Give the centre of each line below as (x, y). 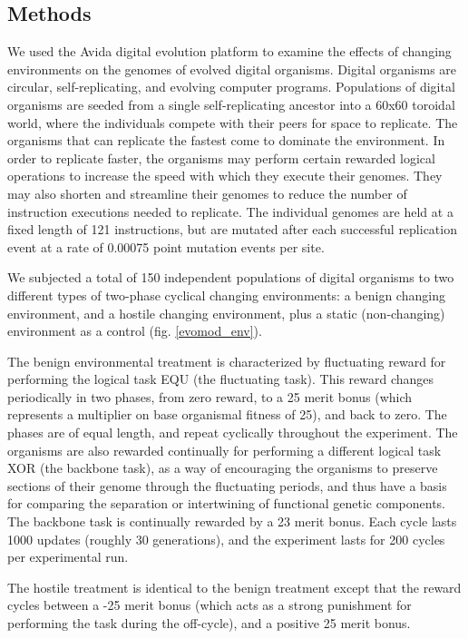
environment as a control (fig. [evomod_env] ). (135, 331)
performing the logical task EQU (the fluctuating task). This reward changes (221, 379)
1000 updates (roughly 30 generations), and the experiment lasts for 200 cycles (226, 539)
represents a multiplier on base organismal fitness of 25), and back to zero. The (227, 414)
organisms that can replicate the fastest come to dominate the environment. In (226, 140)
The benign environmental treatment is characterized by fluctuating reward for (227, 361)
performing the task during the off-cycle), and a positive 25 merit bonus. (209, 623)
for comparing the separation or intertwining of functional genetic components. (226, 503)
